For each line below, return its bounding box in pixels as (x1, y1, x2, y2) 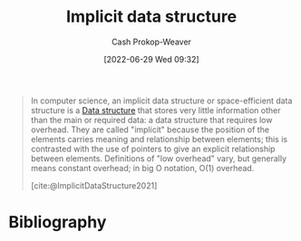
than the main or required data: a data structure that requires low (30, 114, 273, 125)
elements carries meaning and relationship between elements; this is (30, 133, 287, 144)
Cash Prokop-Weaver (111, 36, 192, 47)
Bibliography (8, 212, 107, 233)
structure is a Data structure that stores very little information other (30, 104, 281, 115)
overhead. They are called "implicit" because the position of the (30, 124, 269, 135)
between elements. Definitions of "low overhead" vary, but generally (30, 152, 287, 164)
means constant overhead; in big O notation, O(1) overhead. (30, 162, 255, 173)
